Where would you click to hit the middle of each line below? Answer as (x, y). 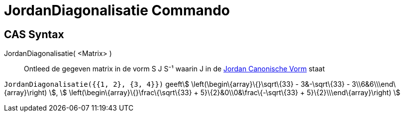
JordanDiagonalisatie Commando (117, 10)
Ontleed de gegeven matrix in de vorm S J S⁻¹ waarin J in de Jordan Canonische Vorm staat (174, 69)
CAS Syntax (34, 34)
